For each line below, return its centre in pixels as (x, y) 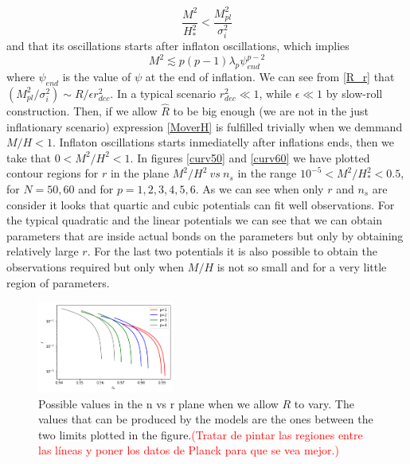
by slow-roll (354, 93)
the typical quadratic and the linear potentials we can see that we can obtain (194, 220)
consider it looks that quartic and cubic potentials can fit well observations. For (201, 204)
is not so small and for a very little (302, 266)
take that (29, 157)
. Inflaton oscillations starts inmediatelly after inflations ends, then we (223, 142)
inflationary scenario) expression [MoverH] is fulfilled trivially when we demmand (205, 126)
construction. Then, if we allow (82, 110)
